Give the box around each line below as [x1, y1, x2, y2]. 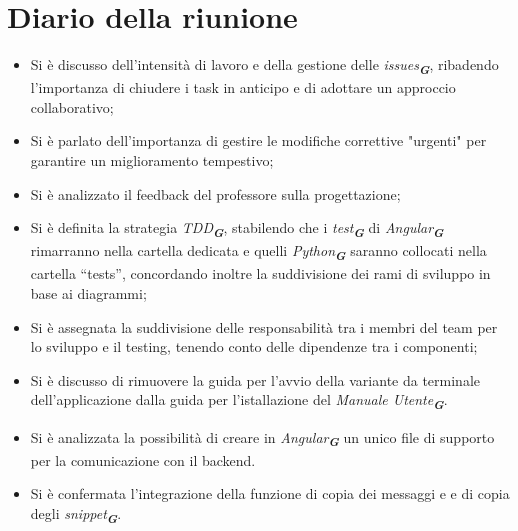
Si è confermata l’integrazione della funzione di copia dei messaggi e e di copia [30, 483, 510, 504]
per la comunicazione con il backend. [30, 449, 256, 470]
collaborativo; [30, 96, 114, 117]
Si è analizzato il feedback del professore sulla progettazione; [30, 183, 401, 204]
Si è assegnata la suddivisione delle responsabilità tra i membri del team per [30, 316, 498, 337]
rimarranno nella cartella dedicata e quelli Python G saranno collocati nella [30, 240, 487, 265]
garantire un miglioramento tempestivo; [30, 150, 274, 171]
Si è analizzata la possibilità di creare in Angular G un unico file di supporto [30, 426, 495, 451]
